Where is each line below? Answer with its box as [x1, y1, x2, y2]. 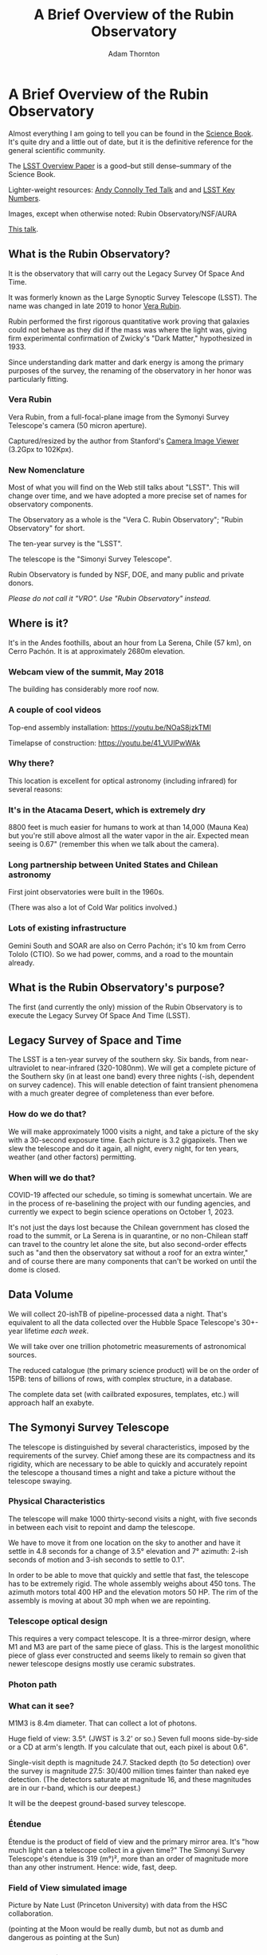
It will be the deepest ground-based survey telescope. [8, 1799, 187, 1808]
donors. [8, 578, 34, 588]
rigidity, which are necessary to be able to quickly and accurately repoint [8, 1459, 248, 1469]
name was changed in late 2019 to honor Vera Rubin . [8, 301, 182, 310]
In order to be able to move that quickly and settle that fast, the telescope [8, 1570, 249, 1579]
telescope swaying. [8, 1476, 73, 1485]
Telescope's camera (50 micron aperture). [8, 420, 147, 430]
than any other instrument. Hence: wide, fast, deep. [8, 1862, 178, 1871]
